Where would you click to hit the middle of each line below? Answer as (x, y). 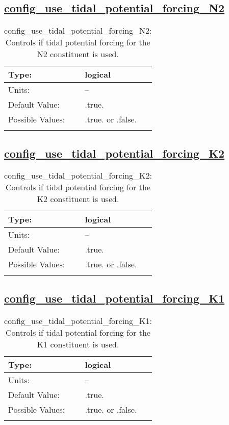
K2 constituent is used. (78, 199)
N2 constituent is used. (78, 54)
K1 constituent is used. (78, 344)
